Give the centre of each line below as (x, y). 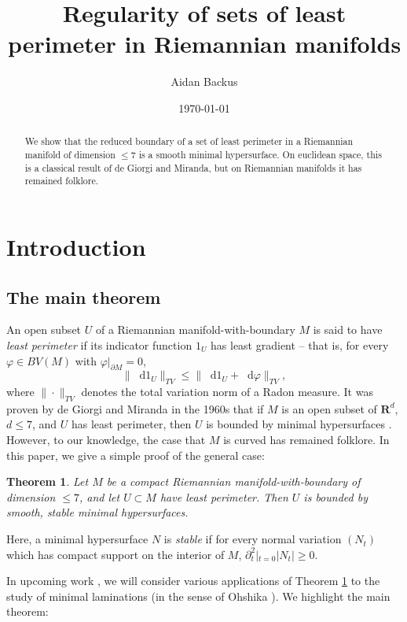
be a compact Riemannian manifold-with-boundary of (233, 481)
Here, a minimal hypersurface (77, 539)
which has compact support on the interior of (115, 554)
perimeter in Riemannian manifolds (204, 44)
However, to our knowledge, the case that (106, 440)
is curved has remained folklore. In (306, 440)
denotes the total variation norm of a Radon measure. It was (227, 392)
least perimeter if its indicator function (99, 344)
